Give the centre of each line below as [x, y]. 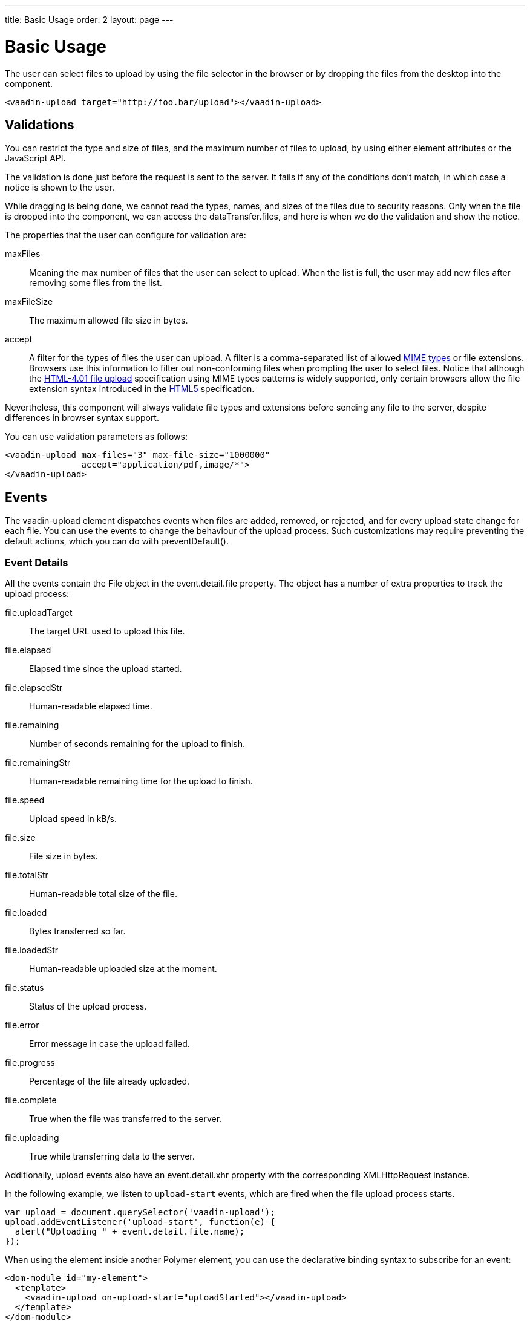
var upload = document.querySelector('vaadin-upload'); [140, 1212]
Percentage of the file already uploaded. [110, 1081]
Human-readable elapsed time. [91, 706]
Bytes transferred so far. [77, 931]
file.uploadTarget [39, 612]
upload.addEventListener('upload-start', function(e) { [140, 1222]
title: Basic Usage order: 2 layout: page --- [89, 20]
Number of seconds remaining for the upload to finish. [137, 743]
